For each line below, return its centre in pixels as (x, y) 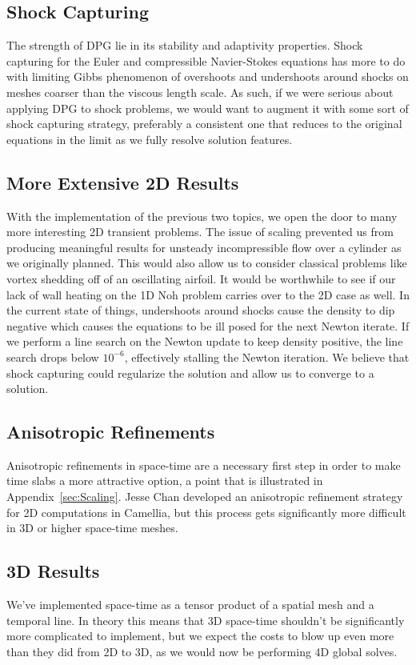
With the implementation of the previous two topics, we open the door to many (202, 216)
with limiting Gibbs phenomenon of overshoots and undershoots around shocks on (208, 76)
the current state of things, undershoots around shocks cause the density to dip (201, 310)
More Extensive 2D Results (123, 182)
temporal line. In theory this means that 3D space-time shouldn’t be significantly (206, 620)
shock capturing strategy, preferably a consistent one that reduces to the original (204, 124)
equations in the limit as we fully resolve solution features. (150, 139)
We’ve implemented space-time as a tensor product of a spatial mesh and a (190, 605)
